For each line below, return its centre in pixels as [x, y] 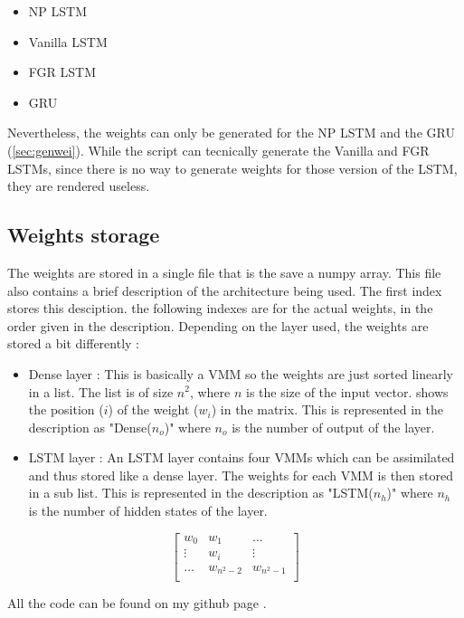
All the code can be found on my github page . [137, 603]
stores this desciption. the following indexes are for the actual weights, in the [220, 308]
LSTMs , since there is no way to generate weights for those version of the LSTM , [232, 168]
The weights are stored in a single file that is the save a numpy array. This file [224, 272]
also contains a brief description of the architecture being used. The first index [225, 290]
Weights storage [84, 235]
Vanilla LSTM [68, 41]
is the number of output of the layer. [333, 427]
